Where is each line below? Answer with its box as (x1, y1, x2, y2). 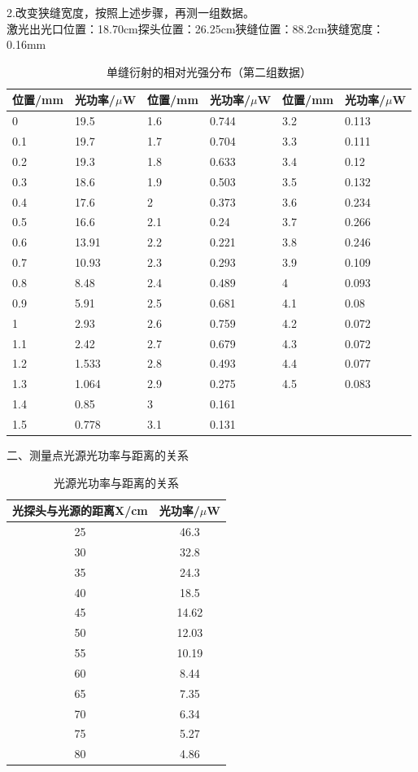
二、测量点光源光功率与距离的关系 (7, 446, 189, 463)
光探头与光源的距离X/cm (12, 502, 148, 519)
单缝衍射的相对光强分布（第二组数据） (107, 63, 312, 80)
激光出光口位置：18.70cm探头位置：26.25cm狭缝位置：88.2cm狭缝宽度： (7, 20, 385, 37)
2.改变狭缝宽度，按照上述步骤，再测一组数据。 (7, 4, 255, 20)
